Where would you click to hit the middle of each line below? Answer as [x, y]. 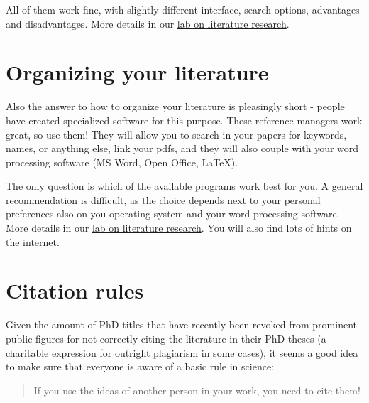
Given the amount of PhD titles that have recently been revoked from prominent [181, 324]
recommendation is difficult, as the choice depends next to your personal [163, 199]
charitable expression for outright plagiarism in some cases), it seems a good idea [182, 352]
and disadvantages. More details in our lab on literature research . [148, 23]
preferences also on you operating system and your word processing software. [173, 214]
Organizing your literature [137, 72]
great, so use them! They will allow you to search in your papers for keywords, [176, 134]
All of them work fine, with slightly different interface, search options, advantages [183, 9]
